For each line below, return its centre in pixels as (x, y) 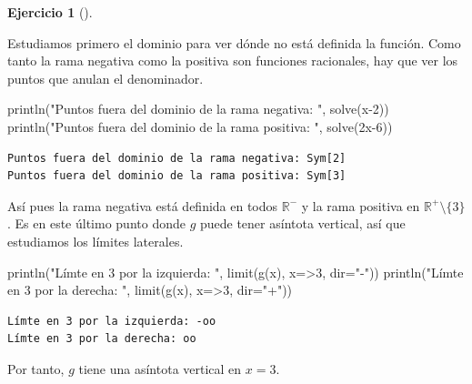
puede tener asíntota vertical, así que (302, 223)
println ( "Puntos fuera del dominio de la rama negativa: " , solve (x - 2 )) (198, 109)
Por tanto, (36, 368)
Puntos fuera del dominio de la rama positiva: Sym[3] (177, 176)
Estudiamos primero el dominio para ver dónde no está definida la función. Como (234, 42)
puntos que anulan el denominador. (105, 78)
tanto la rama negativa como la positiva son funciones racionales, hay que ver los (233, 61)
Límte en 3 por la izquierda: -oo (112, 321)
